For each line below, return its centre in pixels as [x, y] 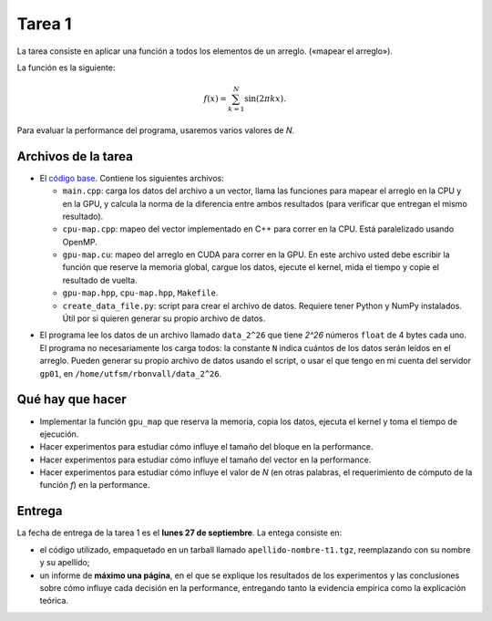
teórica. [54, 601]
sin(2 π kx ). [266, 99]
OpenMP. [80, 242]
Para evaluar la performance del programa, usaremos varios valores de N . [156, 130]
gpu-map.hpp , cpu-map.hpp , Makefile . [140, 293]
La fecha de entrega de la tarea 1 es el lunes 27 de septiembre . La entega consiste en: [179, 533]
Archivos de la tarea [75, 156]
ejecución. [59, 434]
